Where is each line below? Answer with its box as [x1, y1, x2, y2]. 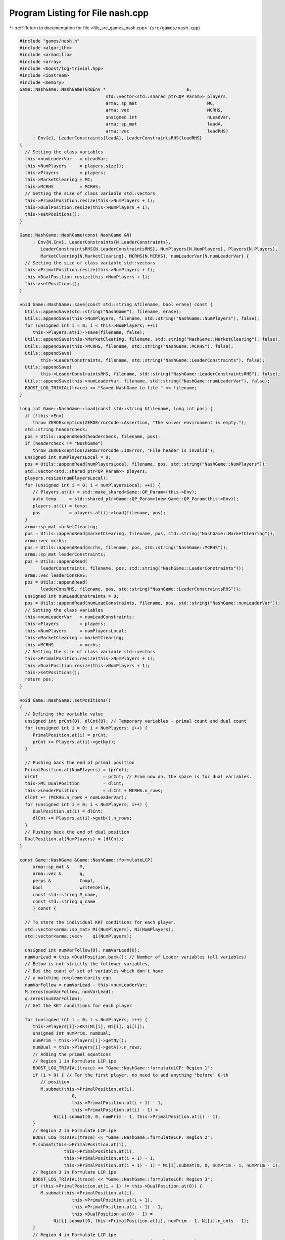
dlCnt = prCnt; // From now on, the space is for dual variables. [25, 774, 252, 779]
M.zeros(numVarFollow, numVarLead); [25, 989, 114, 994]
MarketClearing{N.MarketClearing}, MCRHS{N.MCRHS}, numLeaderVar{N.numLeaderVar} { [40, 253, 249, 259]
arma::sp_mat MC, [105, 101, 215, 106]
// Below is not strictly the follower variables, [25, 961, 150, 967]
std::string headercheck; [25, 427, 88, 433]
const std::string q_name [32, 898, 96, 904]
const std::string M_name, [32, 892, 98, 897]
